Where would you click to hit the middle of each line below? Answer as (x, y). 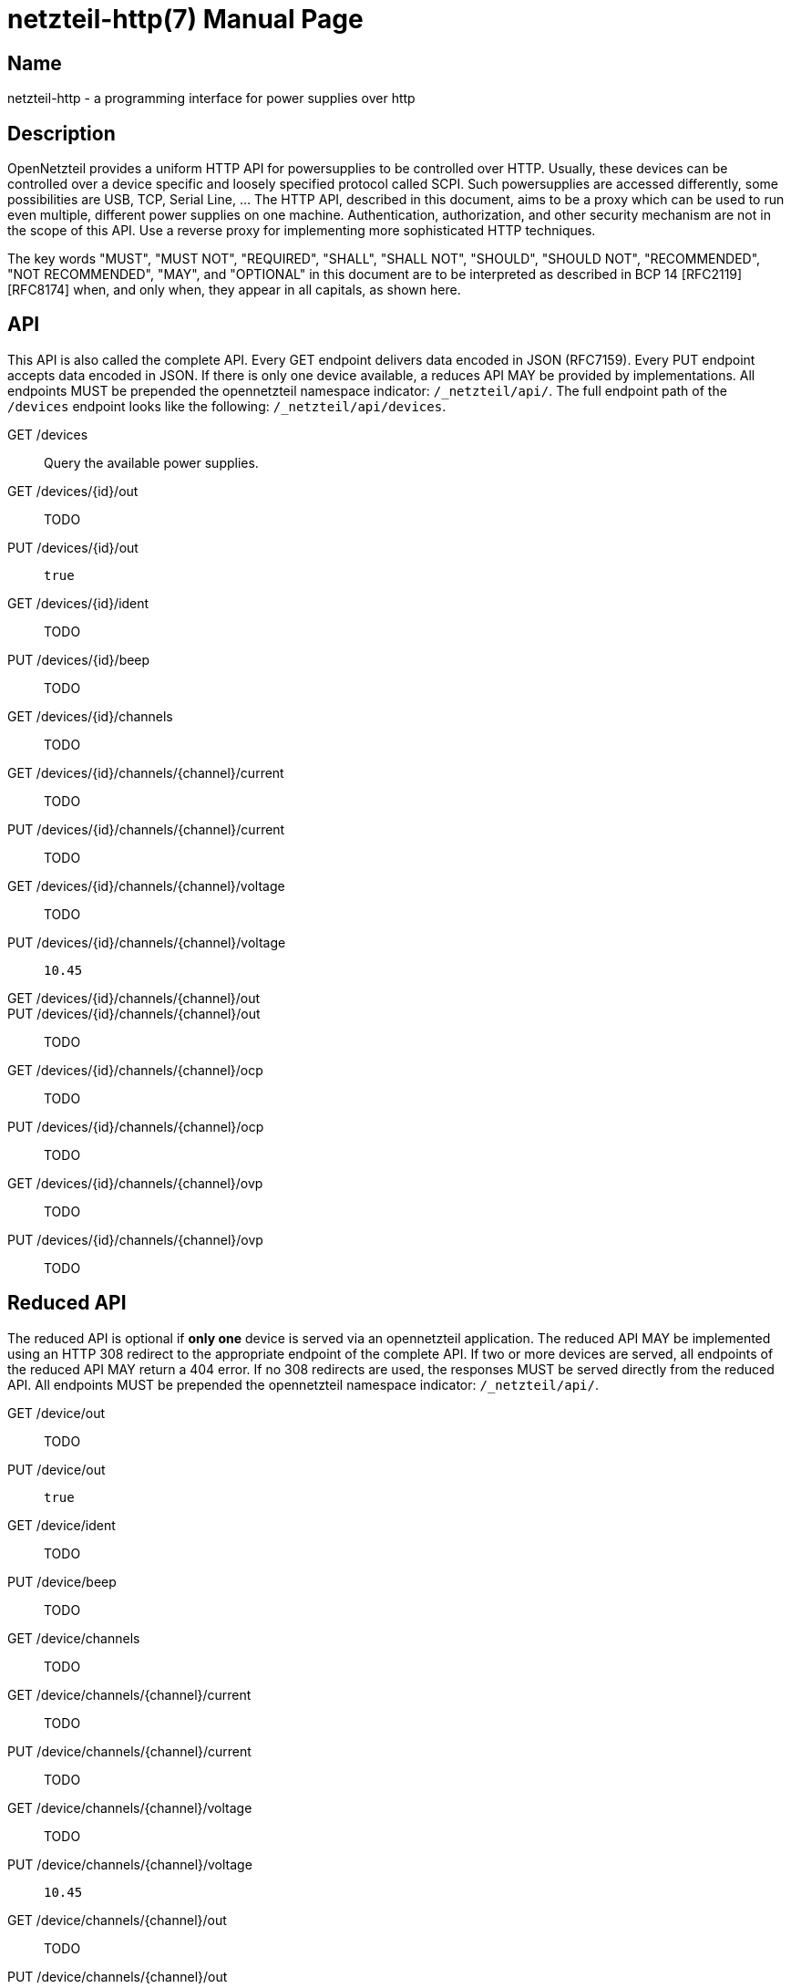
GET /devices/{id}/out (73, 491)
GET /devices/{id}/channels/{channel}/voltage (146, 885)
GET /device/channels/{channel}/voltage (130, 1807)
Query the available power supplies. (151, 462)
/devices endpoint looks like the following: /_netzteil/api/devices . (227, 406)
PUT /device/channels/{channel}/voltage (130, 1864)
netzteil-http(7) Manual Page (185, 19)
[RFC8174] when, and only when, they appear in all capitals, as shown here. (234, 290)
